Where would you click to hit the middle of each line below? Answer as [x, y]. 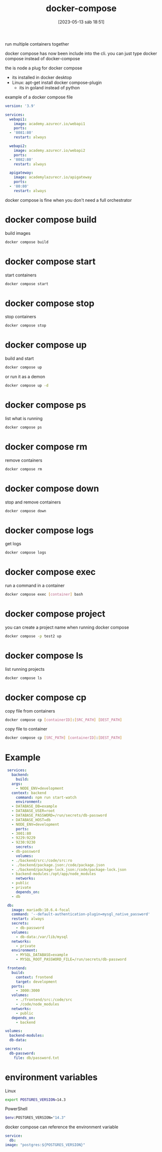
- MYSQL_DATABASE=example [42, 955]
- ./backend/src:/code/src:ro [42, 860]
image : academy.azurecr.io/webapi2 [50, 150]
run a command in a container [35, 585]
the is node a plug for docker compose [44, 68]
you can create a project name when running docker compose [67, 627]
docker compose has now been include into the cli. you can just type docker [81, 53]
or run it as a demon [25, 377]
